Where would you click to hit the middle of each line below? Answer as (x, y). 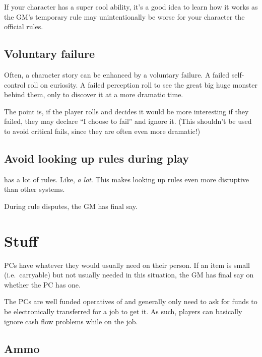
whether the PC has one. (42, 284)
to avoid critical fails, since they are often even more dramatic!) (102, 131)
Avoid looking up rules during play (96, 158)
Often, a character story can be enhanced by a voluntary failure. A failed (117, 74)
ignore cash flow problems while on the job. (71, 321)
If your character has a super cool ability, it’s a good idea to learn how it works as (131, 7)
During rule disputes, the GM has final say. (71, 206)
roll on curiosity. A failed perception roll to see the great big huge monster (143, 84)
